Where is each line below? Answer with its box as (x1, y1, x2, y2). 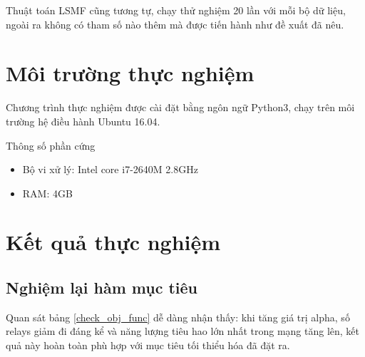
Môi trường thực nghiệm (6, 58, 255, 88)
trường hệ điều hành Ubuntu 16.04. (6, 113, 160, 128)
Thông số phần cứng (6, 138, 96, 152)
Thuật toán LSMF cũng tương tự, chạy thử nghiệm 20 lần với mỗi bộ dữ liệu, (6, 3, 346, 17)
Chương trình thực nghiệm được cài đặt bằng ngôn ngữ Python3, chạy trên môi (6, 100, 355, 115)
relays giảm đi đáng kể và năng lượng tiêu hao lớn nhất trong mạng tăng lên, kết (6, 324, 360, 338)
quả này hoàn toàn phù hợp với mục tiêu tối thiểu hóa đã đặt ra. (6, 338, 290, 353)
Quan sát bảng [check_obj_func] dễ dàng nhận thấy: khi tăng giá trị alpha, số (6, 309, 350, 324)
